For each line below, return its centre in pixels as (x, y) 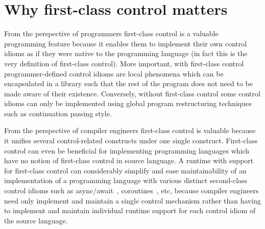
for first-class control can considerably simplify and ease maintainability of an (125, 170)
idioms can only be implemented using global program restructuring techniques (128, 103)
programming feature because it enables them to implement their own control (126, 43)
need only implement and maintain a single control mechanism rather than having (133, 200)
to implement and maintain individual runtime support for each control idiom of (130, 210)
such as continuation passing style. (58, 113)
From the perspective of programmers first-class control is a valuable (111, 33)
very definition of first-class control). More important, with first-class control (124, 63)
